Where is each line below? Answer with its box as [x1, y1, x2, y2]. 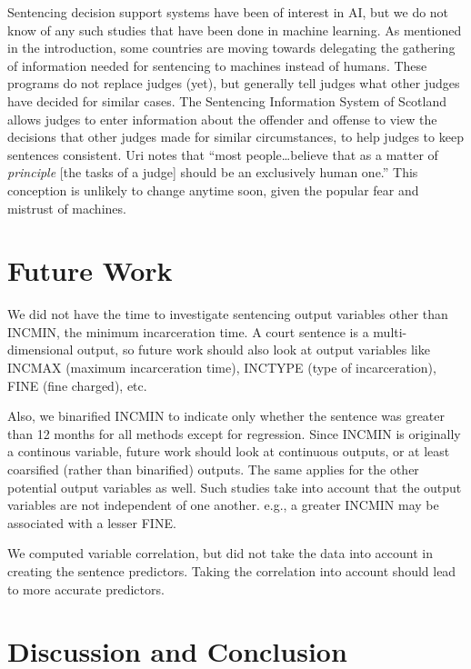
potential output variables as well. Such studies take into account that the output [7, 477, 462, 496]
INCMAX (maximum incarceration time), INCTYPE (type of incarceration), [7, 358, 436, 377]
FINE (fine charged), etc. [7, 375, 147, 394]
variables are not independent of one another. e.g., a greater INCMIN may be [7, 495, 439, 514]
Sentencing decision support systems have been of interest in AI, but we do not [7, 3, 449, 21]
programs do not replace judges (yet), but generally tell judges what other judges [7, 74, 460, 93]
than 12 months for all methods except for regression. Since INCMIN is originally [7, 424, 461, 443]
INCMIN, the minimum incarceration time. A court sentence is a [7, 322, 369, 341]
